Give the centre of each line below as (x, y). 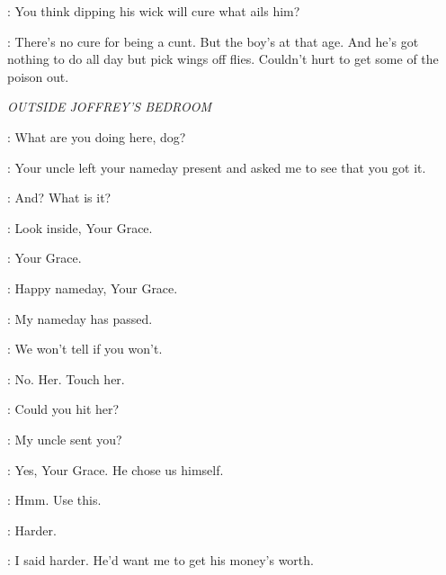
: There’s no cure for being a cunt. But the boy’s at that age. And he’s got (213, 41)
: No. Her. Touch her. (66, 378)
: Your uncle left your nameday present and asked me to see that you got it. (217, 167)
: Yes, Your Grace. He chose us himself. (116, 469)
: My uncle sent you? (65, 439)
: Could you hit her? (63, 409)
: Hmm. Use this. (54, 500)
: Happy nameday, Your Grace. (93, 287)
